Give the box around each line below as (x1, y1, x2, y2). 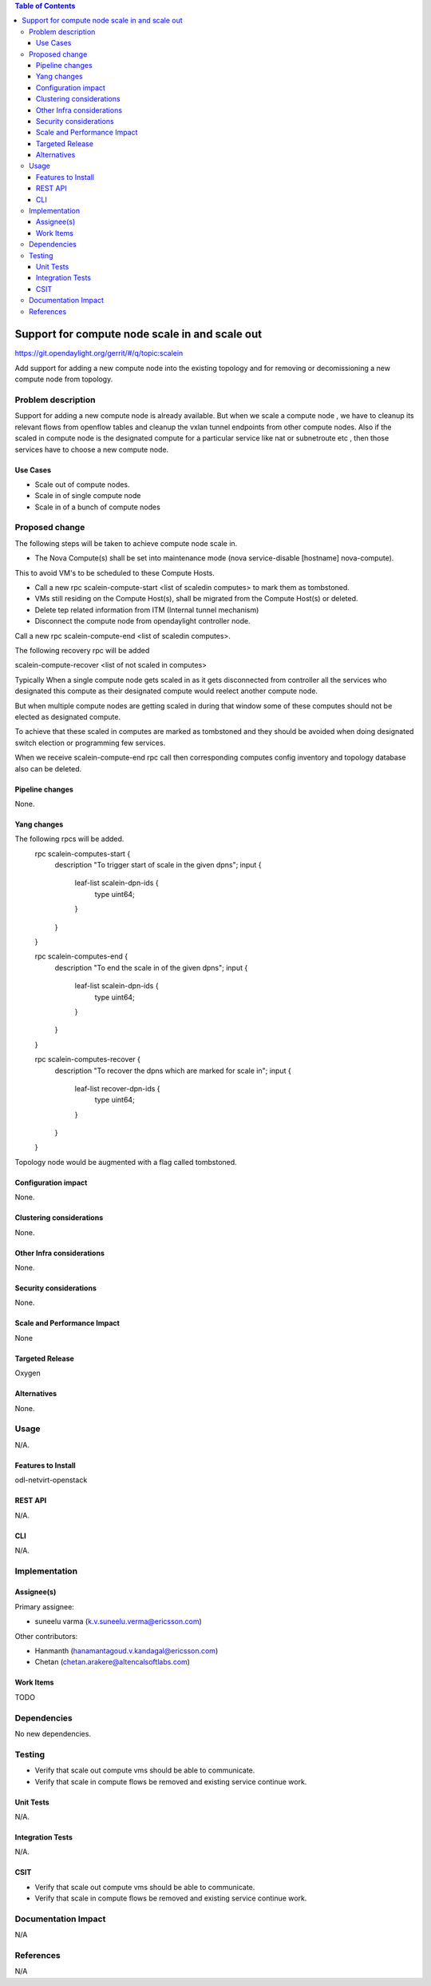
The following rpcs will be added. (14, 834, 125, 843)
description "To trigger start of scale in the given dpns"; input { (54, 860, 263, 870)
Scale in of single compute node (34, 491, 141, 500)
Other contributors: (14, 1631, 78, 1641)
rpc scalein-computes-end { (34, 951, 128, 961)
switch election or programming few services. (14, 738, 166, 748)
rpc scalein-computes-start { (34, 848, 131, 859)
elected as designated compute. (14, 712, 121, 721)
